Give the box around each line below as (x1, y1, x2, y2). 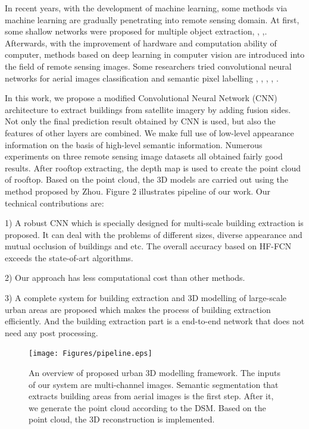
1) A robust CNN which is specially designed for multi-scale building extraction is (5, 217, 304, 229)
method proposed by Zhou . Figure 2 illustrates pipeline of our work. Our (5, 184, 270, 197)
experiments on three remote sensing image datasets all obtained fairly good (5, 150, 283, 162)
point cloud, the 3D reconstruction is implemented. (29, 413, 215, 425)
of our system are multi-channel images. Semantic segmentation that (29, 378, 279, 390)
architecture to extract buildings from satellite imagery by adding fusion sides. (5, 103, 291, 115)
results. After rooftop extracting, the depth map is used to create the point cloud (5, 161, 301, 174)
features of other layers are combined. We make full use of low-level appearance (5, 126, 294, 139)
